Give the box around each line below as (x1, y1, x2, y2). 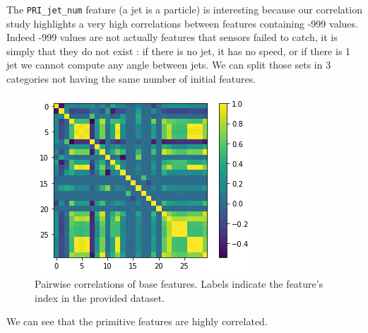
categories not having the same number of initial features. (6, 71, 256, 86)
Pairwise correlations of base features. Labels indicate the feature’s (35, 276, 324, 291)
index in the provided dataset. (35, 290, 165, 305)
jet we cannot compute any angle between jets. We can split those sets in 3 (6, 57, 331, 72)
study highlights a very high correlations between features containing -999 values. (6, 16, 358, 30)
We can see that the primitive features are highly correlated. (6, 314, 268, 329)
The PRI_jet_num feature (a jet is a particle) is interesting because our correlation (6, 2, 362, 16)
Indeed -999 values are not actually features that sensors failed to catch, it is (6, 30, 338, 45)
